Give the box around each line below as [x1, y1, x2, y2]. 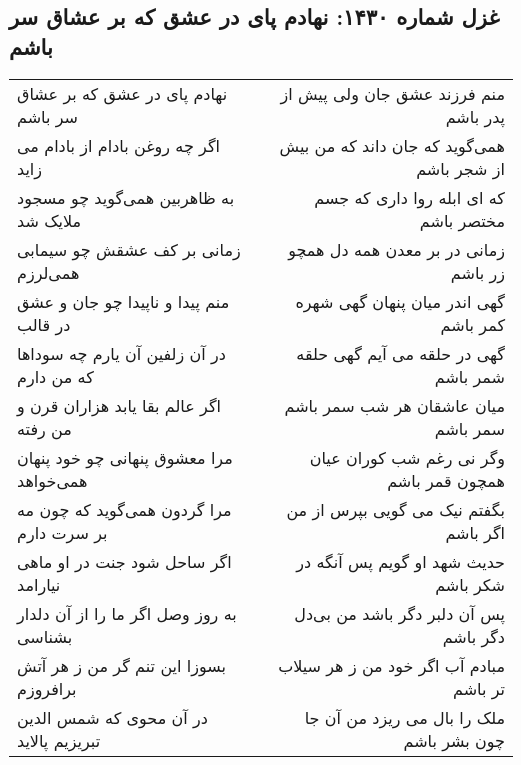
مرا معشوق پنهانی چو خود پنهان [17, 445, 233, 469]
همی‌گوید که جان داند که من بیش [279, 133, 505, 157]
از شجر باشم [416, 156, 505, 180]
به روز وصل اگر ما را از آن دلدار [17, 601, 237, 625]
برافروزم [17, 676, 77, 700]
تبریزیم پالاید [17, 728, 101, 752]
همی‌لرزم [17, 260, 80, 284]
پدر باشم [445, 104, 505, 128]
